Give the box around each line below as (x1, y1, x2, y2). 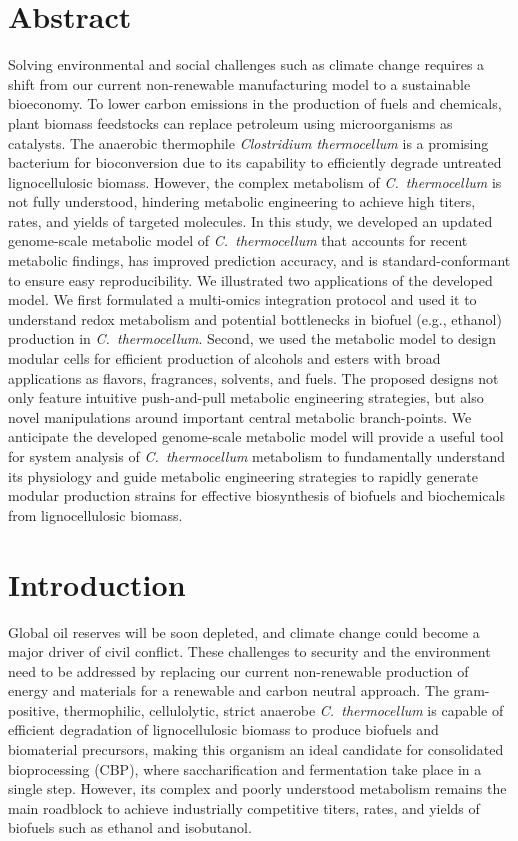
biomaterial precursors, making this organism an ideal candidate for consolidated (8, 739, 504, 760)
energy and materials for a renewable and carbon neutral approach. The (8, 680, 449, 701)
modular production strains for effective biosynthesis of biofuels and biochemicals (8, 485, 505, 506)
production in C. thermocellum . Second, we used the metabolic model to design (8, 328, 497, 349)
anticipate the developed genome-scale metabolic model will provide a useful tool (8, 426, 504, 447)
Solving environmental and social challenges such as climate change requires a (8, 54, 485, 75)
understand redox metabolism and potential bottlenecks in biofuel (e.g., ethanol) (8, 308, 502, 329)
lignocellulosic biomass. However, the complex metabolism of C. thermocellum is (8, 171, 502, 192)
